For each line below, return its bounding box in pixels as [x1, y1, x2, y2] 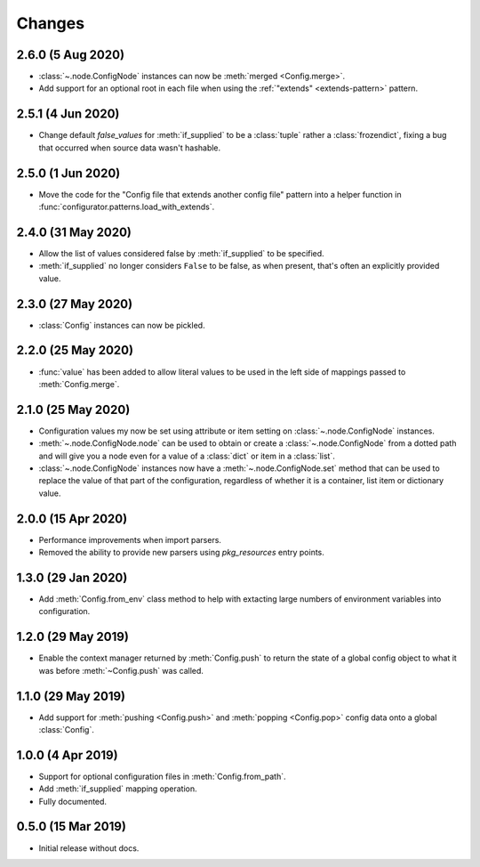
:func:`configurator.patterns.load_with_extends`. [38, 201, 215, 213]
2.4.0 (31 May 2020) [16, 224, 132, 239]
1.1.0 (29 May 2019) [16, 688, 126, 703]
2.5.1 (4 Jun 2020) [16, 107, 120, 122]
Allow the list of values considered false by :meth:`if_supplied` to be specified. [38, 247, 324, 258]
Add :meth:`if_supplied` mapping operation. [38, 783, 197, 794]
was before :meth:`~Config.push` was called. [38, 665, 204, 676]
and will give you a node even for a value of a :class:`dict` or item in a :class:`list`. [38, 450, 335, 461]
